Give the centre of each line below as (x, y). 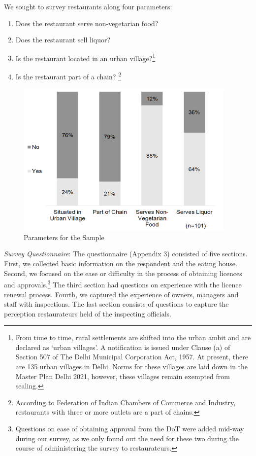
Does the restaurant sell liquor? (63, 40)
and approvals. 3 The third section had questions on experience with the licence (123, 284)
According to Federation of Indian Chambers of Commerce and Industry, (126, 402)
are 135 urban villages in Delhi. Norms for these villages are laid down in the (132, 367)
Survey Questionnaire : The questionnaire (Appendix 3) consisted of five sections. (126, 254)
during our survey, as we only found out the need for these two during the (127, 438)
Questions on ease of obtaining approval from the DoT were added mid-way (130, 429)
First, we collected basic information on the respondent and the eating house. (121, 263)
